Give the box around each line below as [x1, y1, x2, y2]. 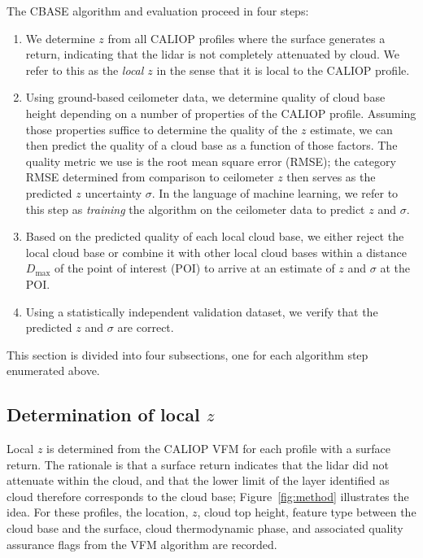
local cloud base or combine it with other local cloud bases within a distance [25, 243, 407, 260]
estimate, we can [310, 120, 393, 137]
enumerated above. [7, 362, 100, 379]
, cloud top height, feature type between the [197, 504, 416, 521]
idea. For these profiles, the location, [7, 504, 189, 521]
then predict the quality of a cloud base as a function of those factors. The [25, 137, 398, 154]
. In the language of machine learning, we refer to [151, 184, 399, 201]
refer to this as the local [25, 61, 144, 78]
